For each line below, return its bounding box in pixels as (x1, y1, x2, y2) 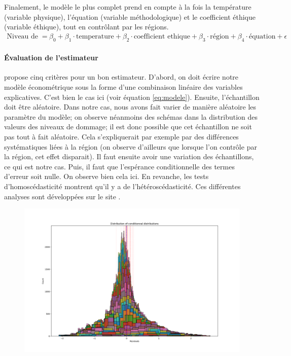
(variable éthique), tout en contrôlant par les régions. (4, 21, 169, 32)
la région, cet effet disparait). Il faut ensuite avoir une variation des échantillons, (4, 151, 254, 162)
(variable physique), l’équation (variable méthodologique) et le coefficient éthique (4, 11, 256, 22)
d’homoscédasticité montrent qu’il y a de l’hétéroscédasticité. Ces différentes (4, 181, 241, 191)
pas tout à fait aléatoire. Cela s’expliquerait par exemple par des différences (4, 131, 239, 141)
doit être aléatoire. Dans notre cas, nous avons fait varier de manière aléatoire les (4, 101, 257, 112)
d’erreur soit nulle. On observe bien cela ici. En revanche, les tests (4, 171, 209, 182)
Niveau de (7, 32, 39, 40)
